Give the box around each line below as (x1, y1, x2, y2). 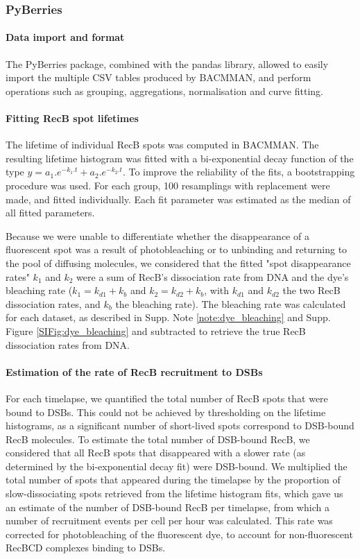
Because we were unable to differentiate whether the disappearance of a (6, 228, 309, 243)
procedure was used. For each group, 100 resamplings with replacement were (6, 178, 330, 192)
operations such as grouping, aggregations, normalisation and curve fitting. (6, 83, 323, 98)
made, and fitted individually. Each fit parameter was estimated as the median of (6, 191, 351, 206)
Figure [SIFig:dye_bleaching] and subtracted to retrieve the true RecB (6, 323, 306, 338)
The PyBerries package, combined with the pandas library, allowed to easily (6, 56, 329, 71)
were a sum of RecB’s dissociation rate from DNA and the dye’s (76, 269, 349, 284)
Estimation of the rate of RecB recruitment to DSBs (6, 364, 263, 379)
